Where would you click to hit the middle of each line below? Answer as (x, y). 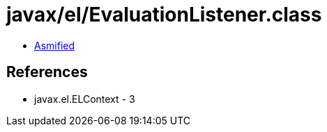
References (47, 72)
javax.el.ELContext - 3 (85, 99)
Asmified (55, 45)
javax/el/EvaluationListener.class (164, 15)
